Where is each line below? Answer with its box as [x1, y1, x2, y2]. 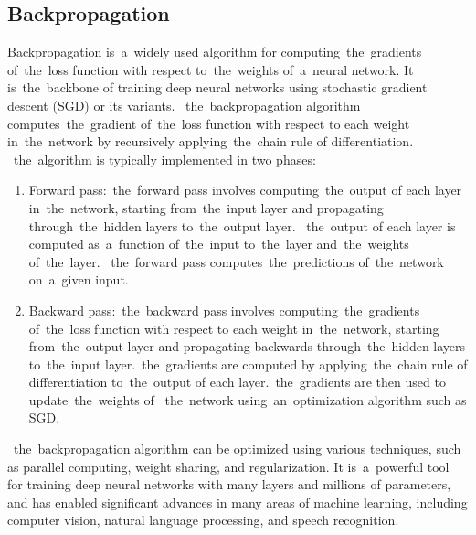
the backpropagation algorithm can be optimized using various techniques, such [13, 439, 461, 458]
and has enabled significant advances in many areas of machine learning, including [7, 492, 468, 511]
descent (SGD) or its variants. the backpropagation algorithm [7, 95, 361, 114]
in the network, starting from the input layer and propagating [28, 198, 384, 217]
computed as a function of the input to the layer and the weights [28, 234, 409, 253]
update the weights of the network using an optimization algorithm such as [28, 390, 467, 409]
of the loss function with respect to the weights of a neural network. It [7, 59, 414, 79]
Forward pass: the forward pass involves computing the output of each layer [28, 180, 462, 199]
